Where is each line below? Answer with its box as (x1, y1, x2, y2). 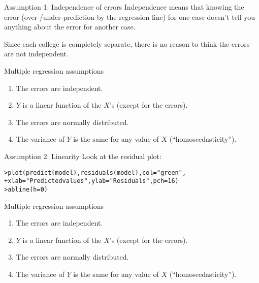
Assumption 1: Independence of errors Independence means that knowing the (4, 2, 244, 12)
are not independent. (4, 48, 69, 59)
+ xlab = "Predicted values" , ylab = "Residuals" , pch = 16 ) (4, 177, 179, 185)
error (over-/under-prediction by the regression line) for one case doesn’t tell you (4, 11, 255, 22)
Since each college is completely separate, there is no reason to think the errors (4, 38, 250, 49)
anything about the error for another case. (4, 21, 136, 32)
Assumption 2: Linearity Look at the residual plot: (4, 150, 161, 161)
